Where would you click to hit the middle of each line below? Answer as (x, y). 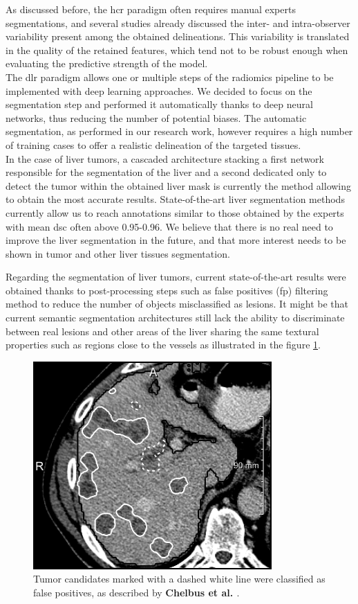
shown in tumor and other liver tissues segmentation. (118, 253)
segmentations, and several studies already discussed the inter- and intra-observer (178, 23)
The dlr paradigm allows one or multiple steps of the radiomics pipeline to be (170, 77)
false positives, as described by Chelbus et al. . (136, 593)
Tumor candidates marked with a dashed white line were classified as (179, 579)
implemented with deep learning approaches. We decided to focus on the (159, 90)
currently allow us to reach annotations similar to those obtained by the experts (175, 212)
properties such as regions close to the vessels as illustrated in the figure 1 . (163, 345)
